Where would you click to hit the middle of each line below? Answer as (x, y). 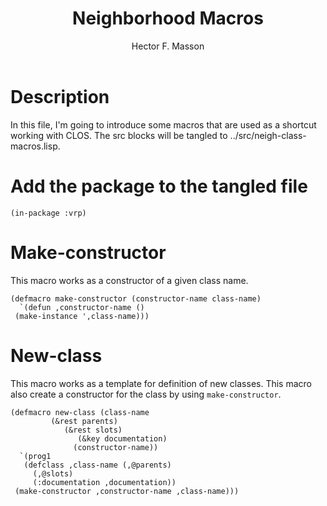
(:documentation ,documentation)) (104, 482)
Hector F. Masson (168, 46)
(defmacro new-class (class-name (80, 412)
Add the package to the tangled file (159, 186)
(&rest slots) (93, 430)
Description (60, 96)
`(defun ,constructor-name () (82, 307)
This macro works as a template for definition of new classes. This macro (161, 383)
